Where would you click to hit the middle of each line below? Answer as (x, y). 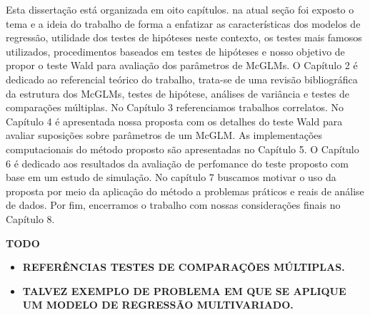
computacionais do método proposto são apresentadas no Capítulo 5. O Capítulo (182, 149)
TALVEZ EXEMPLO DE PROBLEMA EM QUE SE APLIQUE (184, 290)
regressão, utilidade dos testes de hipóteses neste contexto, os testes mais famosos (184, 37)
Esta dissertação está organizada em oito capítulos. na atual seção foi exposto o (180, 9)
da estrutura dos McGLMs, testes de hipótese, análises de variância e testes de (177, 93)
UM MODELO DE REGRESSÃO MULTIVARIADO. (158, 305)
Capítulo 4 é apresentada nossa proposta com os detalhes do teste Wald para (174, 121)
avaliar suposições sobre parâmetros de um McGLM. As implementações (164, 135)
